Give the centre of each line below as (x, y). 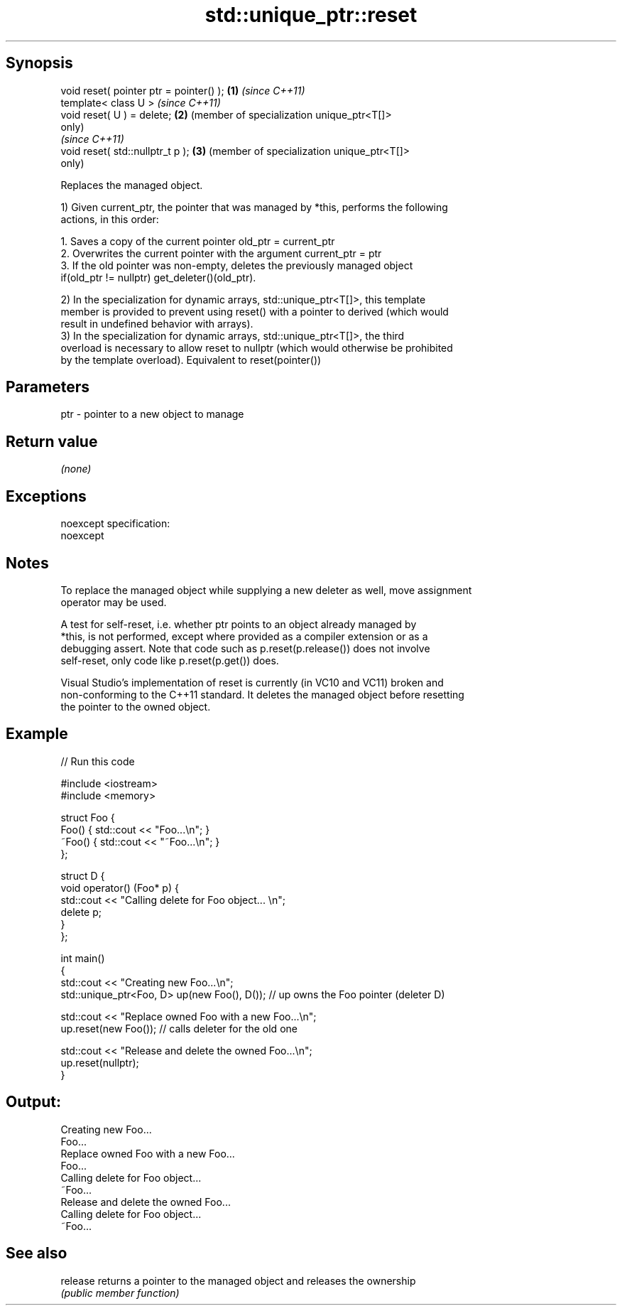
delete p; (81, 912)
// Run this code (98, 761)
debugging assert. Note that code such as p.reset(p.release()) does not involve (245, 648)
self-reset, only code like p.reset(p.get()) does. (170, 660)
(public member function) (120, 1293)
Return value (52, 441)
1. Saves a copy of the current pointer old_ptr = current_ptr (198, 241)
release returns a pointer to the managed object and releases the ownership (238, 1280)
